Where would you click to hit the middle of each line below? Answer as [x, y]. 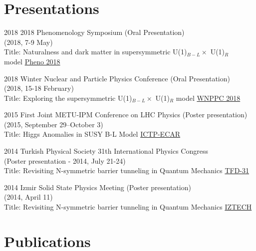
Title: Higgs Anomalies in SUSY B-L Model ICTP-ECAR [92, 134]
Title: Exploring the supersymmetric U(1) [68, 98]
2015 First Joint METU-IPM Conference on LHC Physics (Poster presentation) [126, 115]
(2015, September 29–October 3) [54, 124]
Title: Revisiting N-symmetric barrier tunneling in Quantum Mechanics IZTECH [128, 207]
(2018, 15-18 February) [39, 88]
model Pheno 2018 [32, 61]
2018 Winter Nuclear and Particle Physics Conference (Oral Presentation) [117, 78]
